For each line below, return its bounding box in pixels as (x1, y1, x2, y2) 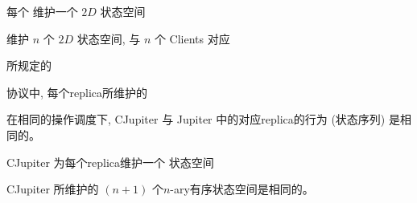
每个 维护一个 (6, 3, 78, 19)
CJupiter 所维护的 (6, 181, 99, 197)
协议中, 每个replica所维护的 (6, 83, 148, 100)
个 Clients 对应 (154, 30, 230, 47)
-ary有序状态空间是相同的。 (170, 181, 314, 197)
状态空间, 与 (76, 30, 141, 47)
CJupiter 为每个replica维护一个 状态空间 (6, 153, 214, 170)
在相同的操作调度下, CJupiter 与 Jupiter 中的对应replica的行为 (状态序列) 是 (6, 111, 400, 128)
